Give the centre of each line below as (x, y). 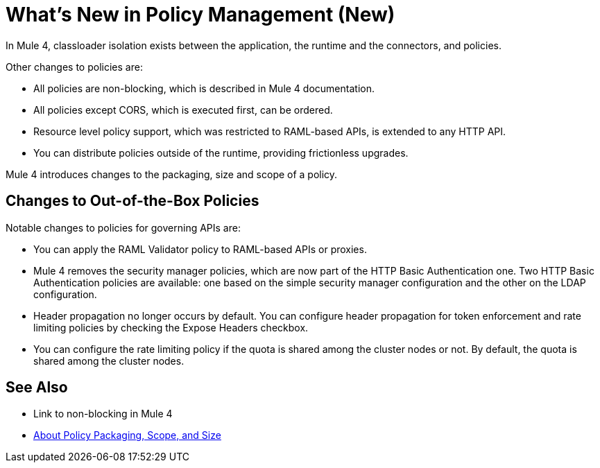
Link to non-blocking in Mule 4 (103, 414)
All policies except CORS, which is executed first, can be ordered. (183, 110)
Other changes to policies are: (74, 67)
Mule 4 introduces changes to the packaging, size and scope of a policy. (172, 174)
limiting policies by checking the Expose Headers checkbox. (171, 327)
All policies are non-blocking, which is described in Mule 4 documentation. (204, 88)
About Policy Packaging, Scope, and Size (127, 435)
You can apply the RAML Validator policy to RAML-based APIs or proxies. (200, 249)
